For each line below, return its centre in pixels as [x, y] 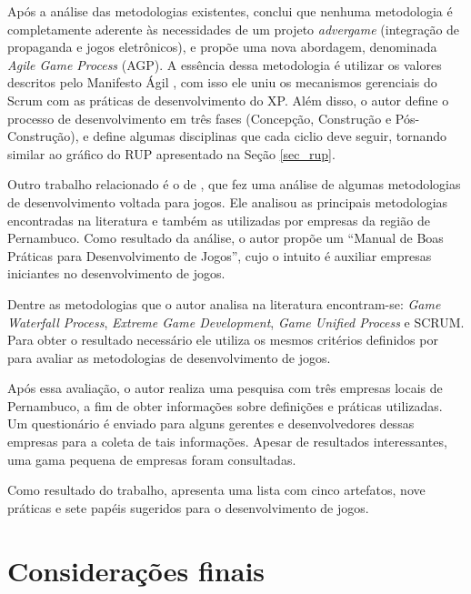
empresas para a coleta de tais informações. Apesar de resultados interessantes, [227, 442]
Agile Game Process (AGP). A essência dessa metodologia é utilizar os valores [225, 64]
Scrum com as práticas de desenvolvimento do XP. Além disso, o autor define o [228, 100]
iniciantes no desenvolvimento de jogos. [116, 273]
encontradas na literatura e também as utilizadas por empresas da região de [219, 220]
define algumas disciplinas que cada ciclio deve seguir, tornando [270, 136]
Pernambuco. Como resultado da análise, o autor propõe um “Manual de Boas [225, 238]
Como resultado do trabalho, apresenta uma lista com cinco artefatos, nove [216, 490]
